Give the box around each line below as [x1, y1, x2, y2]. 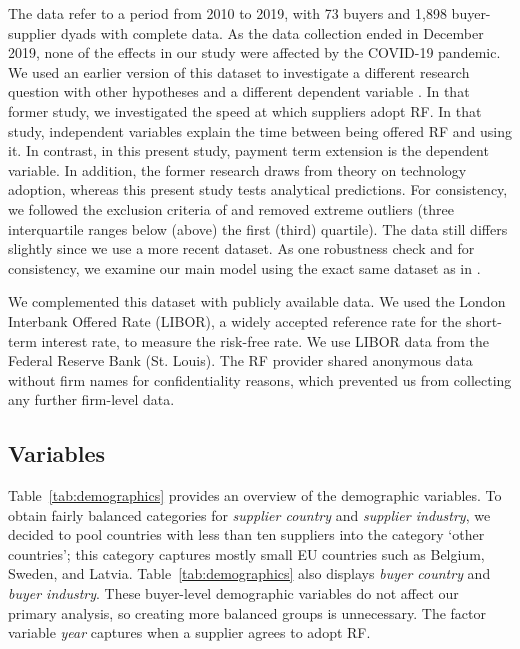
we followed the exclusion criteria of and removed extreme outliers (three [8, 198, 455, 219]
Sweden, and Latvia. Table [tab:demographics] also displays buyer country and [8, 563, 491, 584]
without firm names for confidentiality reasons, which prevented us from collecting [8, 369, 512, 390]
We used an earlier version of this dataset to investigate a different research [8, 61, 470, 82]
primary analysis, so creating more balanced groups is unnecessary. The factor [8, 602, 486, 623]
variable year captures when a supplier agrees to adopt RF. [8, 622, 371, 643]
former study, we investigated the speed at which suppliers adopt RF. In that [8, 100, 482, 121]
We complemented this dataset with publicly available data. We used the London [8, 291, 506, 312]
